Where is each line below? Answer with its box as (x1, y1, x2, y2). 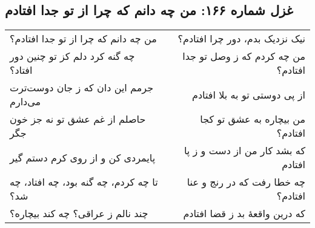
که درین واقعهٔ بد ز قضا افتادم (183, 206, 305, 221)
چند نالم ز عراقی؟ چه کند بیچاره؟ (10, 206, 148, 221)
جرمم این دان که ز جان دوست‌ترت (10, 80, 154, 95)
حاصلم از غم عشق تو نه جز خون (10, 112, 146, 126)
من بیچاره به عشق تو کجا (200, 112, 305, 126)
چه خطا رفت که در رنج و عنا (187, 175, 305, 189)
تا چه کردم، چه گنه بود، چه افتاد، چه (10, 175, 158, 189)
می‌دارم (10, 94, 41, 109)
